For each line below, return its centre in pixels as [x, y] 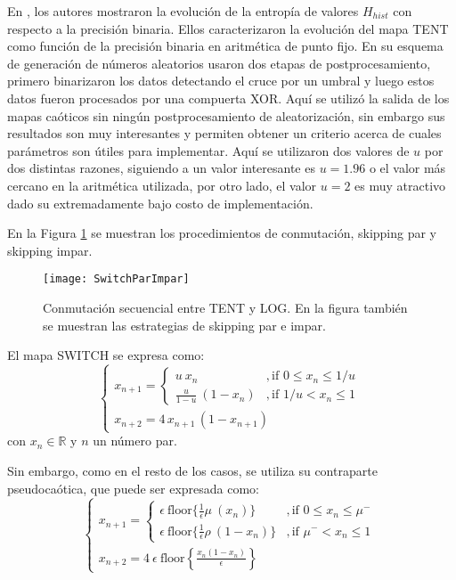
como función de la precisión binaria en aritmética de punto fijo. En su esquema [225, 46]
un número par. [135, 441]
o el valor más [407, 168]
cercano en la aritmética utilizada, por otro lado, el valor [162, 185]
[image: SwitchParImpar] [116, 279]
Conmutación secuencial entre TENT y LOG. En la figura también [225, 307]
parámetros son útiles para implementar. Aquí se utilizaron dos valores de [208, 150]
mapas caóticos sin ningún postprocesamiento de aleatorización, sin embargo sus [226, 115]
